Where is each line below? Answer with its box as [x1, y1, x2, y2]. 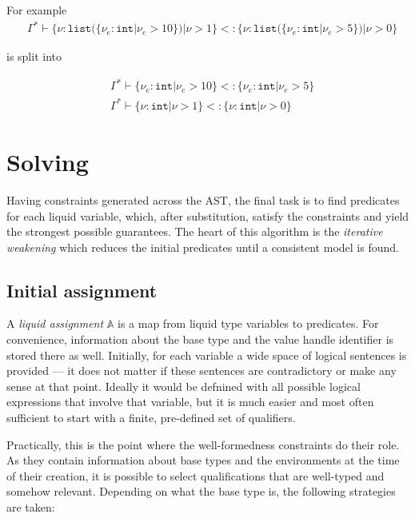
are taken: [6, 499, 55, 516]
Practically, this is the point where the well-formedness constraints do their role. [6, 436, 400, 452]
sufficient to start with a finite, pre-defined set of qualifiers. [6, 409, 296, 426]
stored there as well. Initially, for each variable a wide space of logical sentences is [6, 346, 407, 363]
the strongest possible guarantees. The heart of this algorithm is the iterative [6, 223, 383, 240]
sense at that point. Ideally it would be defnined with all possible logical [6, 377, 361, 394]
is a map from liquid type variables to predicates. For [118, 315, 379, 332]
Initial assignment [6, 277, 158, 302]
